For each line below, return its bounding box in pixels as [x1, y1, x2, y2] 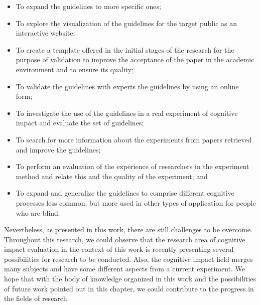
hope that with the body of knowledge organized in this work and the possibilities [4, 273, 256, 284]
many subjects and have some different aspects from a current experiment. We [4, 263, 245, 274]
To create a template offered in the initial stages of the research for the [16, 44, 234, 55]
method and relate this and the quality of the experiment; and [16, 171, 208, 181]
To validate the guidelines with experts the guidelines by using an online [16, 81, 239, 91]
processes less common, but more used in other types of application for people [16, 197, 256, 208]
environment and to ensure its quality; [16, 64, 134, 74]
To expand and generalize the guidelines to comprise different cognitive [16, 188, 234, 198]
